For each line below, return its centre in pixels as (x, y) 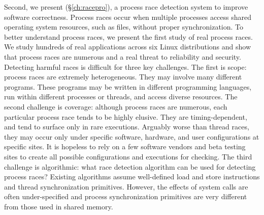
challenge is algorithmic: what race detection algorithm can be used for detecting (130, 166)
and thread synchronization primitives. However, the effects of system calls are (126, 186)
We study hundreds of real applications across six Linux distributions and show (128, 47)
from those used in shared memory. (59, 206)
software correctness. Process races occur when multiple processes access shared (128, 17)
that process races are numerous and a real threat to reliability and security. (123, 56)
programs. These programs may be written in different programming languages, (128, 86)
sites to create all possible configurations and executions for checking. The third (128, 156)
